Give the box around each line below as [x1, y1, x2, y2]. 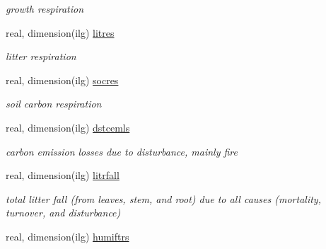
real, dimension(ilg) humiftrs [6, 228, 129, 243]
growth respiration [6, 1, 84, 16]
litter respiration [6, 49, 76, 64]
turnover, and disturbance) [6, 205, 121, 220]
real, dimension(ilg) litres [6, 25, 115, 40]
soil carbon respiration [6, 96, 102, 111]
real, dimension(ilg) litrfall [6, 168, 120, 183]
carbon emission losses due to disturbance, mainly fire [6, 144, 238, 158]
